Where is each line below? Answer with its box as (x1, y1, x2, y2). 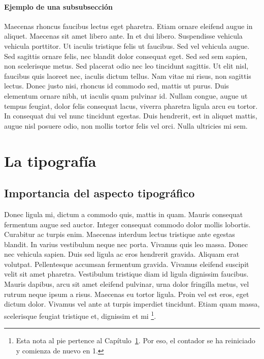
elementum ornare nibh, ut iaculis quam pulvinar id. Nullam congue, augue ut (4, 90, 248, 101)
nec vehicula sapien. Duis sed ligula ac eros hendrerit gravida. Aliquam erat (4, 249, 240, 259)
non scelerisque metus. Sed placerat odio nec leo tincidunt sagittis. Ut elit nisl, (4, 61, 249, 71)
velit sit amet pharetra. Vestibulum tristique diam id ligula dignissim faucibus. (4, 268, 249, 279)
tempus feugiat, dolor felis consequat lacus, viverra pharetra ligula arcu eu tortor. (4, 100, 258, 111)
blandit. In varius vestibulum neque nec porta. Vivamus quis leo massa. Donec (4, 238, 248, 249)
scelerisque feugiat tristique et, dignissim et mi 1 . (4, 309, 156, 321)
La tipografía (4, 150, 96, 171)
